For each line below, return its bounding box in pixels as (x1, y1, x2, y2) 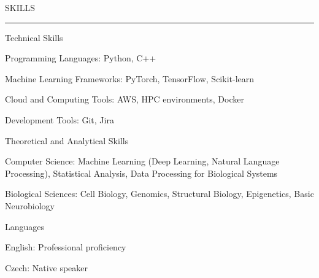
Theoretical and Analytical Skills (5, 134, 129, 147)
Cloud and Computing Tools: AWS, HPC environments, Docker (5, 93, 244, 106)
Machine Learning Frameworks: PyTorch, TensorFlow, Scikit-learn (5, 72, 255, 85)
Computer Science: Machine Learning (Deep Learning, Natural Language (5, 155, 280, 168)
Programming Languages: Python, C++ (5, 52, 156, 64)
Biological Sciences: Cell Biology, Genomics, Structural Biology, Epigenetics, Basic (5, 187, 314, 200)
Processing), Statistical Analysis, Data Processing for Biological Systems (5, 166, 278, 179)
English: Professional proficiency (5, 241, 126, 253)
